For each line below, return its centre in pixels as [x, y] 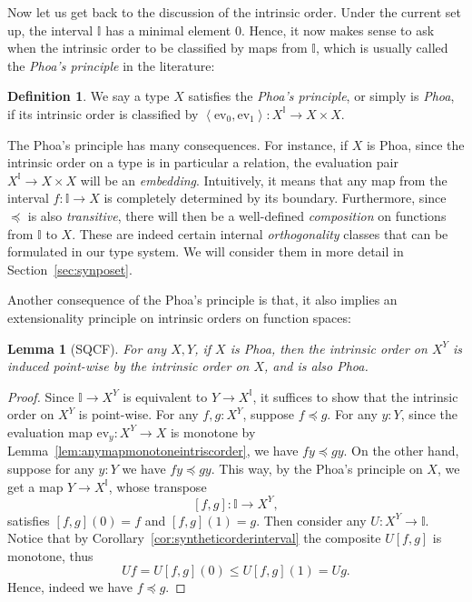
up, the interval [50, 30]
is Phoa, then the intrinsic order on [329, 348]
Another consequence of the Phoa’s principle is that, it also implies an [202, 300]
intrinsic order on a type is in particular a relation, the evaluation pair [203, 162]
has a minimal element [168, 30]
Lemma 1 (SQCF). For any [87, 348]
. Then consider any [311, 520]
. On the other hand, [401, 451]
